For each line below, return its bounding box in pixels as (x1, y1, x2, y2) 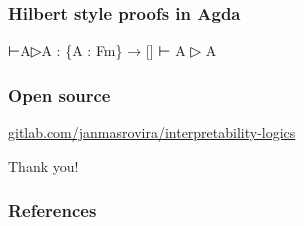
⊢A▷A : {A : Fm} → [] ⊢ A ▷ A (8, 40, 217, 61)
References (8, 198, 97, 223)
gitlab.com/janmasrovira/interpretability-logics (8, 122, 296, 143)
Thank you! (8, 155, 79, 176)
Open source (8, 82, 111, 107)
